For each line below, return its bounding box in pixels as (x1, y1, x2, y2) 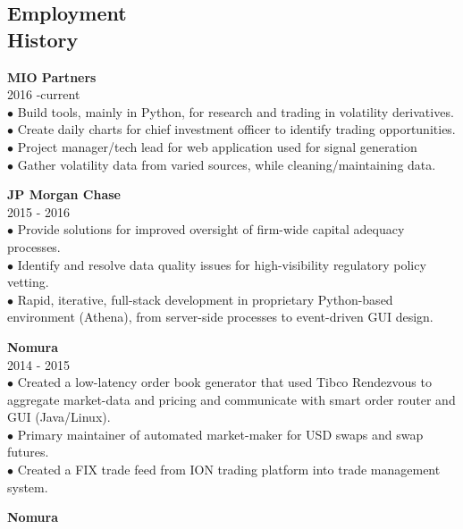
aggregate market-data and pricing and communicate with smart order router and (7, 390, 456, 408)
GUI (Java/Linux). (7, 407, 111, 426)
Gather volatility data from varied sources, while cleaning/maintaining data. (17, 155, 436, 173)
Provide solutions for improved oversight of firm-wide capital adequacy (17, 220, 405, 239)
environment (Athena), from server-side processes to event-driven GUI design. (7, 307, 434, 326)
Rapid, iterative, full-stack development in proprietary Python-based (17, 290, 393, 308)
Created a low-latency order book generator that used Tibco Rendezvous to (17, 373, 432, 391)
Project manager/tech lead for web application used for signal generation (17, 137, 417, 155)
